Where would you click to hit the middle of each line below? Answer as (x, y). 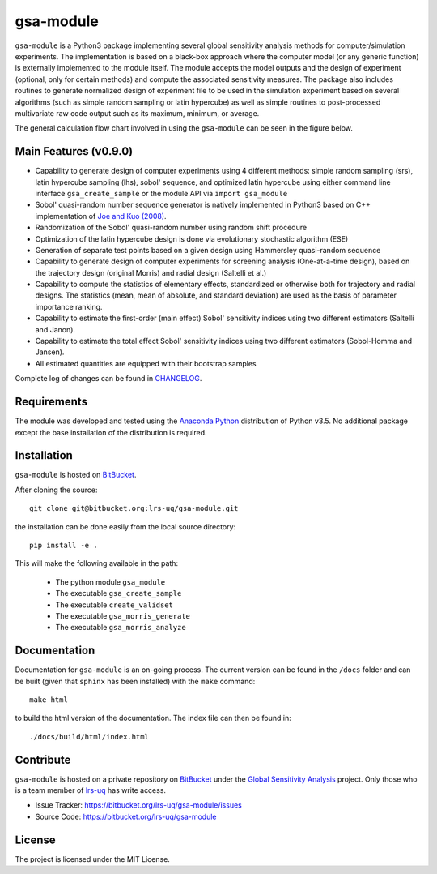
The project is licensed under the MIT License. (92, 859)
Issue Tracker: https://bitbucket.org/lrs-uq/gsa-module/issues (138, 805)
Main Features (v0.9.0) (74, 151)
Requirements (51, 402)
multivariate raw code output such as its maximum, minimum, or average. (137, 113)
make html (49, 700)
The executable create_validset (115, 605)
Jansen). (50, 352)
